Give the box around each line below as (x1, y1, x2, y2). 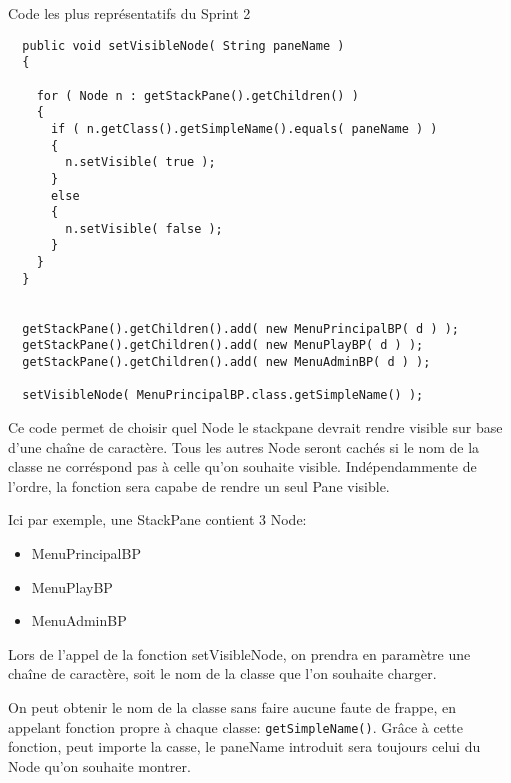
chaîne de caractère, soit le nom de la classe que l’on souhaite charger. (8, 663, 437, 684)
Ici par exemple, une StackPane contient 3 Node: (8, 509, 307, 530)
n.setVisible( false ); (65, 221, 223, 236)
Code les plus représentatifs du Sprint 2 (8, 3, 251, 23)
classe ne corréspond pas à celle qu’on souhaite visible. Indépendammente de (8, 456, 477, 477)
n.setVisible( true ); (65, 155, 216, 170)
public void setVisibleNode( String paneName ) (22, 38, 345, 53)
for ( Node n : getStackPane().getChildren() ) (36, 88, 359, 103)
